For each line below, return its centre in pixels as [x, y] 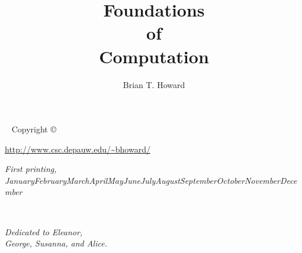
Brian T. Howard [154, 84]
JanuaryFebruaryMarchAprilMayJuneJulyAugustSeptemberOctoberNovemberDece [151, 180]
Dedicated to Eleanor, [44, 231]
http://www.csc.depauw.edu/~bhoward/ [78, 149]
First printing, [31, 169]
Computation [154, 56]
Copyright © [34, 129]
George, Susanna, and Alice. [56, 243]
